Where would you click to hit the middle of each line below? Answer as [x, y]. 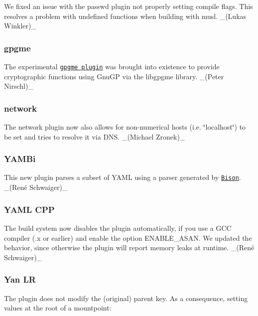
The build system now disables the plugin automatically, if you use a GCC [118, 228]
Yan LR [20, 279]
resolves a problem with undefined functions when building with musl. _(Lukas [125, 16]
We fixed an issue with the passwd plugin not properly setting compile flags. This [129, 6]
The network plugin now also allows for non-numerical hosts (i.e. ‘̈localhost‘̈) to [125, 127]
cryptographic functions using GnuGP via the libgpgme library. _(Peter [114, 76]
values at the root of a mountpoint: [58, 308]
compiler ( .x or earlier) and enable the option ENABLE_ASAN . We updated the [128, 237]
